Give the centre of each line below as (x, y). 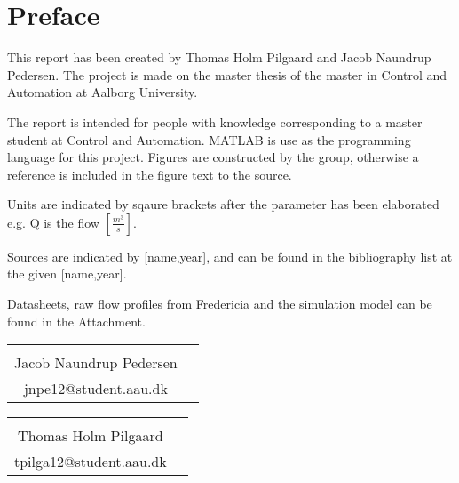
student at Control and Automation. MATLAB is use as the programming (209, 139)
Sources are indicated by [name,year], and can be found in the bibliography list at (230, 256)
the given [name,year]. (67, 274)
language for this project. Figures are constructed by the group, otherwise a (213, 157)
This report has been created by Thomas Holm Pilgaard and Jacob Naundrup (219, 57)
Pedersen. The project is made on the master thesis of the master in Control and (227, 74)
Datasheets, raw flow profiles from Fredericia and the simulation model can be (220, 304)
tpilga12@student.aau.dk (91, 462)
